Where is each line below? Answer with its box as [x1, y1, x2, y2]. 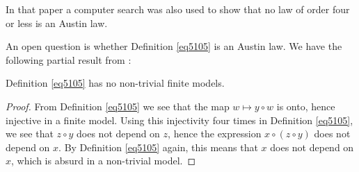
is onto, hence [276, 98, 335, 113]
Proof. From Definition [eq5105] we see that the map [6, 98, 230, 113]
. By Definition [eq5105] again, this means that [58, 139, 258, 154]
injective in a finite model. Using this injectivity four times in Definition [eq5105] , [6, 112, 353, 127]
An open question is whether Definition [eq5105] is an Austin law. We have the [6, 39, 342, 53]
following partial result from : [6, 52, 131, 67]
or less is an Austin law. [6, 15, 108, 30]
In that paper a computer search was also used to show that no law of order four [6, 2, 350, 16]
